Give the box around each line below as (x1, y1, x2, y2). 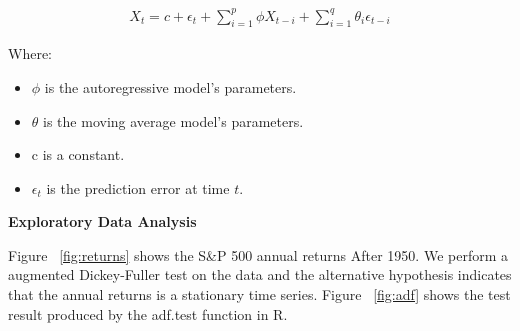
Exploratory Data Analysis (8, 211, 197, 232)
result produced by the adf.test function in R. (8, 303, 288, 324)
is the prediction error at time (46, 177, 230, 198)
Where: (8, 43, 52, 64)
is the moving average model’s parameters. (43, 110, 304, 131)
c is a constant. (31, 144, 125, 165)
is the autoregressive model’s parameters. (44, 76, 297, 97)
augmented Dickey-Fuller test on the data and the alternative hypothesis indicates (8, 264, 512, 285)
